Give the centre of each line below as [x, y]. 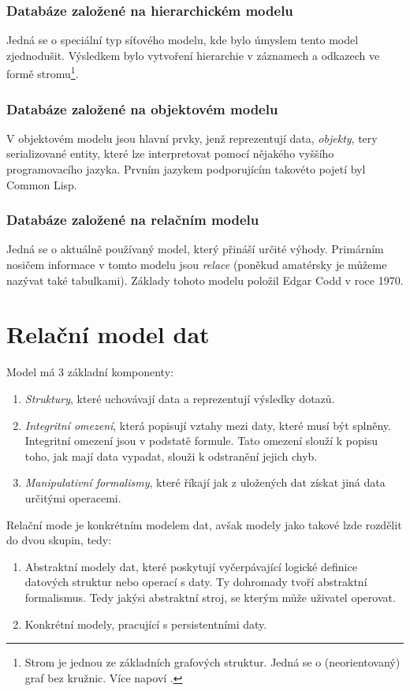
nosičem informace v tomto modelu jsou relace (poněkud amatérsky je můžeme [197, 265]
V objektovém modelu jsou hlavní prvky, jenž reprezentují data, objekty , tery [192, 138]
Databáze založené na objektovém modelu [142, 108]
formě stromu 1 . [43, 73]
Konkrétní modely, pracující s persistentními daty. [146, 624]
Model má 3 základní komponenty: [90, 372]
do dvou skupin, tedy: [59, 540]
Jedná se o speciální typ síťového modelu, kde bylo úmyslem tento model [183, 40]
